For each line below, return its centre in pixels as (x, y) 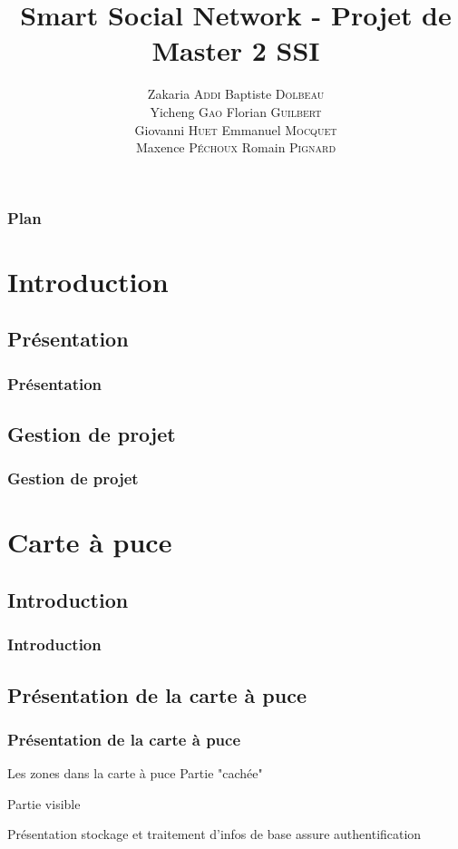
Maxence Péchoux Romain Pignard (236, 147)
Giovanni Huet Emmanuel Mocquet (236, 129)
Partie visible (44, 803)
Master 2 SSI (236, 50)
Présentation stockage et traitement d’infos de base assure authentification (214, 834)
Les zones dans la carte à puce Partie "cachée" (135, 773)
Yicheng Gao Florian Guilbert (236, 111)
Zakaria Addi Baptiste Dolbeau (236, 94)
